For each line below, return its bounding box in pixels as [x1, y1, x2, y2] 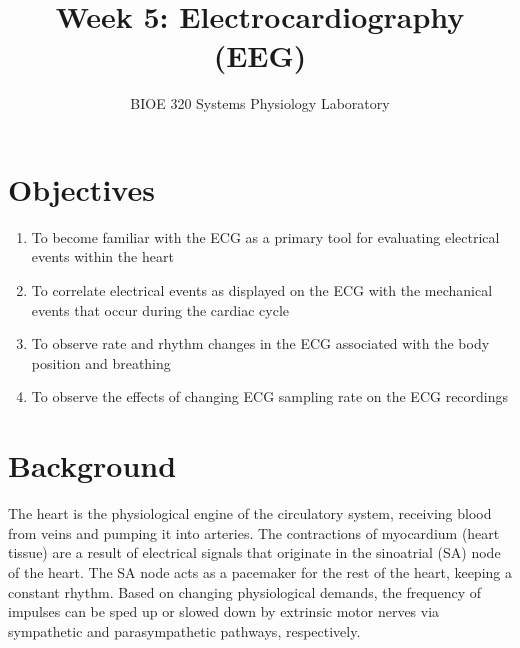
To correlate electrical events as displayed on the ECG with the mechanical [31, 280, 493, 301]
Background [8, 445, 177, 486]
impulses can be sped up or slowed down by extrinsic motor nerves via [8, 601, 440, 622]
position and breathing [31, 352, 171, 373]
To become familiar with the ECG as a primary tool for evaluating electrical [31, 226, 500, 247]
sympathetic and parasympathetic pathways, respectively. [8, 620, 361, 641]
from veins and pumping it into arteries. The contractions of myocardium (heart [8, 522, 500, 543]
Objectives [8, 168, 155, 209]
